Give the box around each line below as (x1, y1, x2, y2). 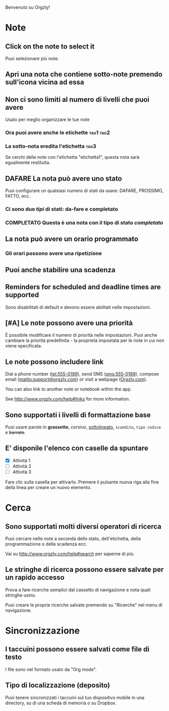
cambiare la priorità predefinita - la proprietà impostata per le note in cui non (5, 337, 164, 343)
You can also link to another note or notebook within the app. (5, 386, 132, 392)
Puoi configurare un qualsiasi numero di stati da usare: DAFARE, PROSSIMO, (5, 188, 163, 194)
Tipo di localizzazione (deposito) (5, 681, 110, 690)
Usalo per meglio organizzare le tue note (5, 116, 90, 123)
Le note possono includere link (5, 358, 104, 366)
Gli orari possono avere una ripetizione (5, 250, 102, 257)
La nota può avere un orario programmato (5, 235, 139, 243)
